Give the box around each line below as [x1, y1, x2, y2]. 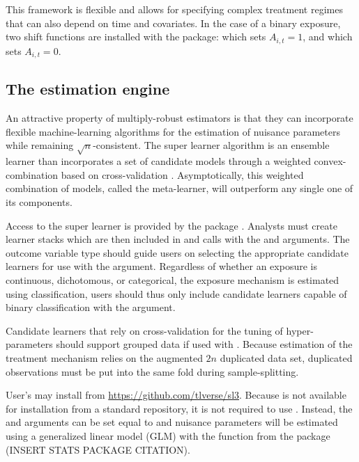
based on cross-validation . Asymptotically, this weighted [61, 167, 304, 182]
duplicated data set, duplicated [220, 350, 353, 365]
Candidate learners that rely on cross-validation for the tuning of [6, 323, 283, 337]
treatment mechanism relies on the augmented [6, 350, 203, 365]
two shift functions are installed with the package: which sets [6, 29, 266, 44]
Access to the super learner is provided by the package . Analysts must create [6, 218, 337, 232]
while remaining [6, 138, 74, 152]
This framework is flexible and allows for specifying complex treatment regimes [6, 2, 343, 16]
